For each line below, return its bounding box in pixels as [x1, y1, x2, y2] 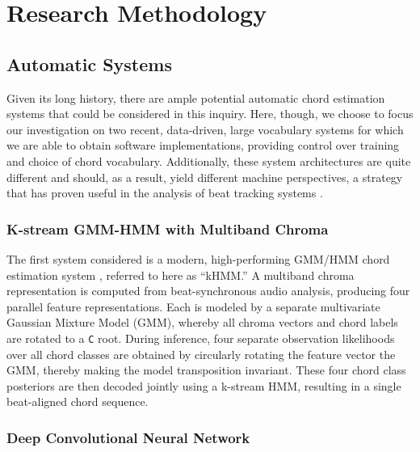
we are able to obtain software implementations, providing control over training [6, 137, 400, 154]
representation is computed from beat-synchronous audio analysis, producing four [6, 282, 410, 299]
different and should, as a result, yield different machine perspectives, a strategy [6, 168, 403, 185]
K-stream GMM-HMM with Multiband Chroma [6, 218, 329, 239]
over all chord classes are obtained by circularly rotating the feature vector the [6, 345, 396, 362]
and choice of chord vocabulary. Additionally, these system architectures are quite [6, 152, 411, 169]
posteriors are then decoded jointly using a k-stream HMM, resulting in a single [6, 377, 401, 394]
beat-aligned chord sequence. [6, 393, 149, 410]
